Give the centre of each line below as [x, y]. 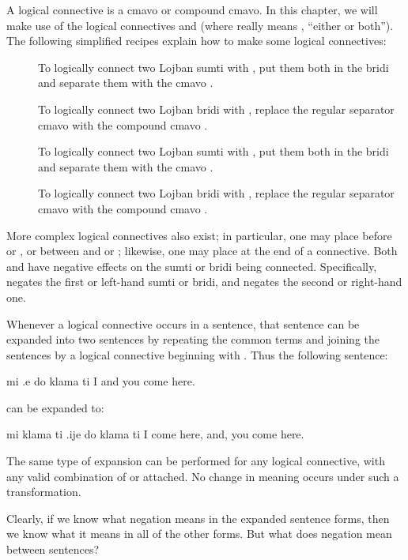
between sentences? [53, 549]
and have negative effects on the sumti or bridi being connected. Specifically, [192, 266]
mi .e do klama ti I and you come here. [101, 381]
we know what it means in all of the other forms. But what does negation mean [199, 534]
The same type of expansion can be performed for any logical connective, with [196, 461]
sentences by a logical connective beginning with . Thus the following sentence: [197, 354]
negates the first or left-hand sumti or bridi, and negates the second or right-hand [204, 282]
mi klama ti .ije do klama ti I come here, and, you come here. [155, 434]
